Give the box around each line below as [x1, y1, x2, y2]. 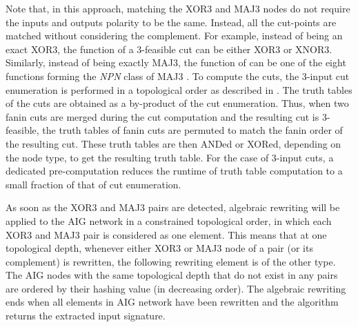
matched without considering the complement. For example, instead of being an [6, 28, 343, 43]
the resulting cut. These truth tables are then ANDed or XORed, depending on [6, 136, 341, 150]
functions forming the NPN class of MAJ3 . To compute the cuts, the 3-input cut [6, 68, 350, 83]
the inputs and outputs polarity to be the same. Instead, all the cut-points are [6, 14, 337, 29]
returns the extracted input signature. [6, 308, 166, 323]
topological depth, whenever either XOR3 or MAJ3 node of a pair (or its [6, 241, 313, 255]
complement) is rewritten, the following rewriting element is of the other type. [6, 254, 336, 268]
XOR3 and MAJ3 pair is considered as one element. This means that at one [6, 227, 327, 241]
